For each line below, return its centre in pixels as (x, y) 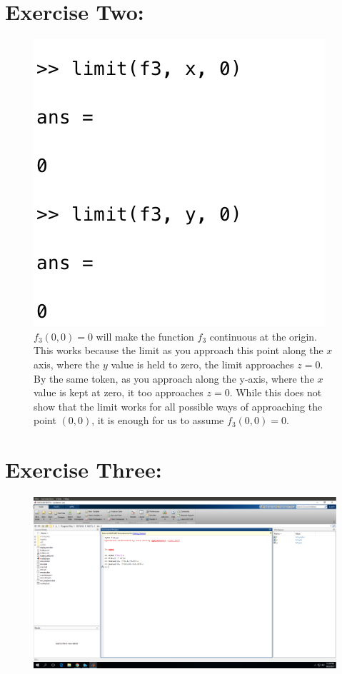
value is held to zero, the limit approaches (202, 364)
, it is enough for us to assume (158, 420)
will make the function (145, 336)
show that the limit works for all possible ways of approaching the (178, 406)
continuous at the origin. (263, 336)
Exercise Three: (84, 469)
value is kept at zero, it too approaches (119, 392)
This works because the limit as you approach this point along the (178, 350)
